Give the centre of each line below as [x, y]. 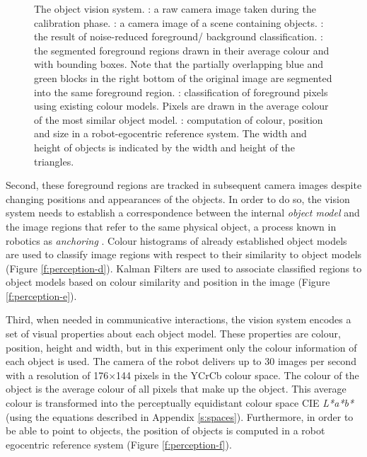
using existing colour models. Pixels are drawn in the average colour [181, 106]
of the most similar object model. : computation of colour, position [179, 119]
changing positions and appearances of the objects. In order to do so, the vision [178, 198]
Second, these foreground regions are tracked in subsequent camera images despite [184, 185]
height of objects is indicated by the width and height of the [164, 147]
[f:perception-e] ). [41, 295]
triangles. [54, 161]
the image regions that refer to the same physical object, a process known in [171, 226]
